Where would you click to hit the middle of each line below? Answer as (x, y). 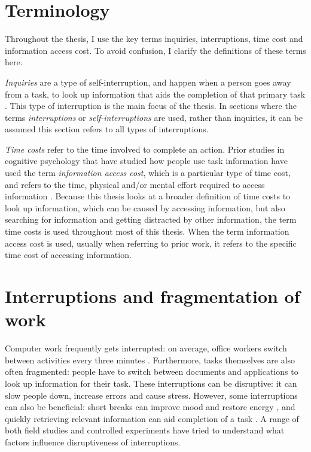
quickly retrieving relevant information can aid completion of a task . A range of (152, 418)
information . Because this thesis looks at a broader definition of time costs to (148, 196)
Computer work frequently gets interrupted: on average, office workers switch (146, 348)
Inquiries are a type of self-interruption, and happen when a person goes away (148, 82)
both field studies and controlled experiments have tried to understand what (145, 430)
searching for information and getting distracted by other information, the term (151, 219)
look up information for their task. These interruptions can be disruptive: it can (151, 383)
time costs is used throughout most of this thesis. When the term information (147, 231)
